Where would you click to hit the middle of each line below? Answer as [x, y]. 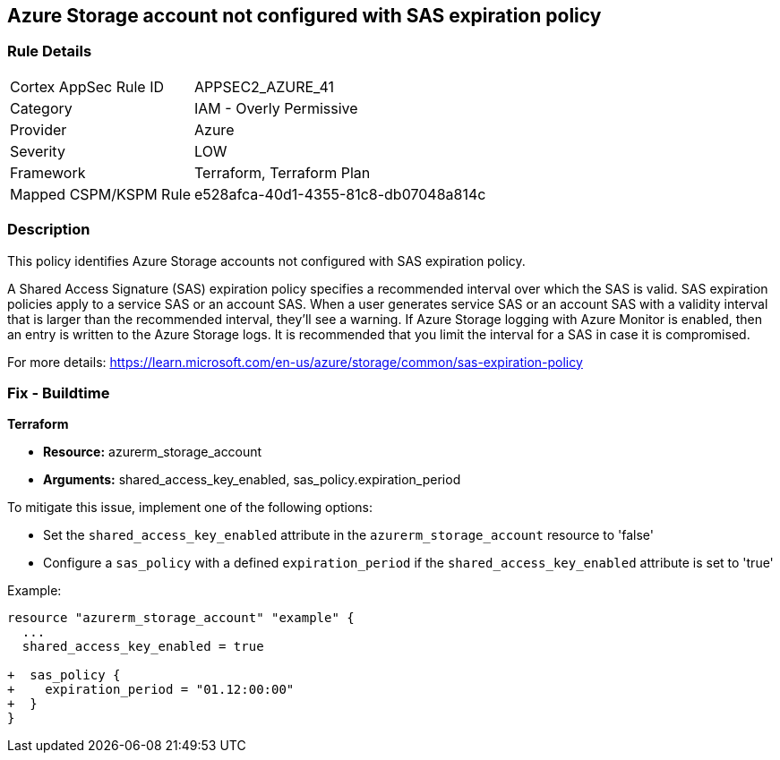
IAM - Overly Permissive [276, 108]
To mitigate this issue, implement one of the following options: [190, 508]
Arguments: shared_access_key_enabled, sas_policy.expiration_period [252, 480]
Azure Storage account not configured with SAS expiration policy [304, 16]
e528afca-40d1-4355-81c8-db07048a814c [340, 194]
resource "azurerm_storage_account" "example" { [181, 618]
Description [49, 230]
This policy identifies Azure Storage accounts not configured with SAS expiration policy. [266, 260]
